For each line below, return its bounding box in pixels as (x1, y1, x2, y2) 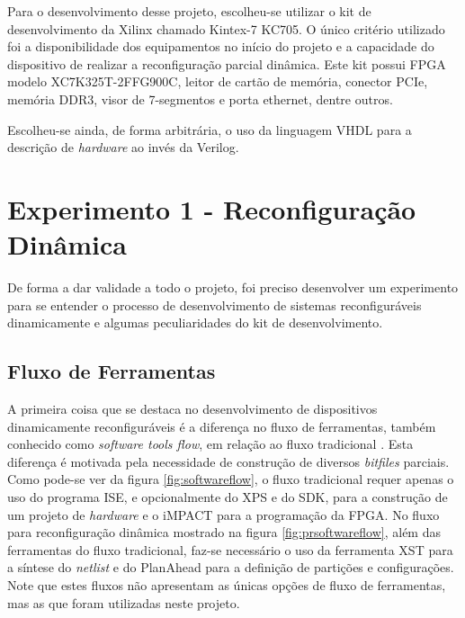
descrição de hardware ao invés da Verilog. (7, 138, 239, 157)
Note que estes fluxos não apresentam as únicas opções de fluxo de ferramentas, (7, 575, 446, 594)
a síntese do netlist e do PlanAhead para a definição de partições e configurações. (7, 558, 454, 577)
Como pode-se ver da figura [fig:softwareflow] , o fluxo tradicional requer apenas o (7, 470, 454, 488)
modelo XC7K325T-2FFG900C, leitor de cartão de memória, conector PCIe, (7, 72, 428, 91)
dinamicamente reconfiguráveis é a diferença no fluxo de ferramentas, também (7, 416, 436, 435)
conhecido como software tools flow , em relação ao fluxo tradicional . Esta (7, 434, 414, 453)
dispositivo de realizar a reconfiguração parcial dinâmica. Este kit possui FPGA (7, 54, 446, 73)
